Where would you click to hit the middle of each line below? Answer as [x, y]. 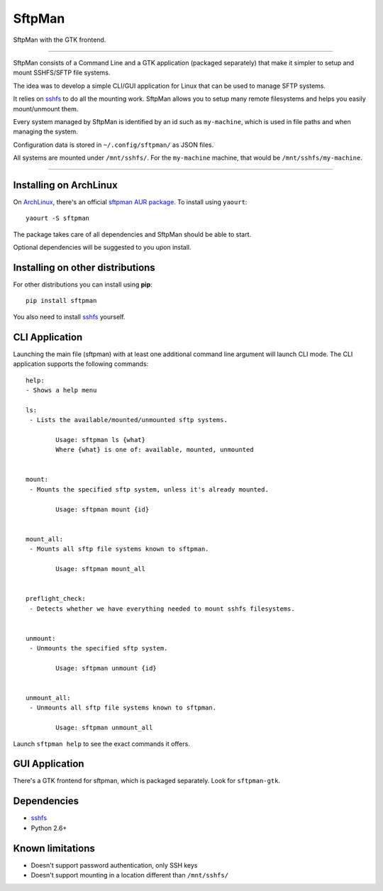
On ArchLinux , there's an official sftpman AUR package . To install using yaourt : [130, 201]
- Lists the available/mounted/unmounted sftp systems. [129, 420]
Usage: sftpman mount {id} [102, 509]
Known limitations [54, 848]
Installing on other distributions [84, 267]
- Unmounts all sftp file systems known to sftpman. [123, 708]
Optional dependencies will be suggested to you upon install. [102, 248]
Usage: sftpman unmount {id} [106, 668]
